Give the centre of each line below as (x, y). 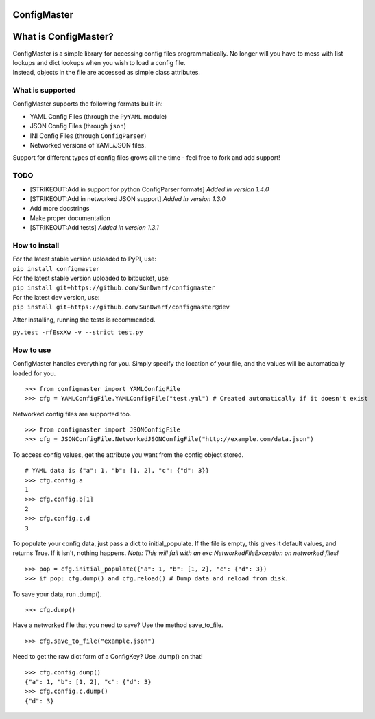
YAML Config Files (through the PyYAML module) (98, 116)
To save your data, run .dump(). (57, 594)
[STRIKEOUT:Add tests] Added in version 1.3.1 (94, 228)
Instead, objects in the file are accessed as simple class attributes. (106, 73)
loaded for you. (34, 373)
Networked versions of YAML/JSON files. (88, 145)
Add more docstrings (60, 209)
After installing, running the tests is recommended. (84, 320)
